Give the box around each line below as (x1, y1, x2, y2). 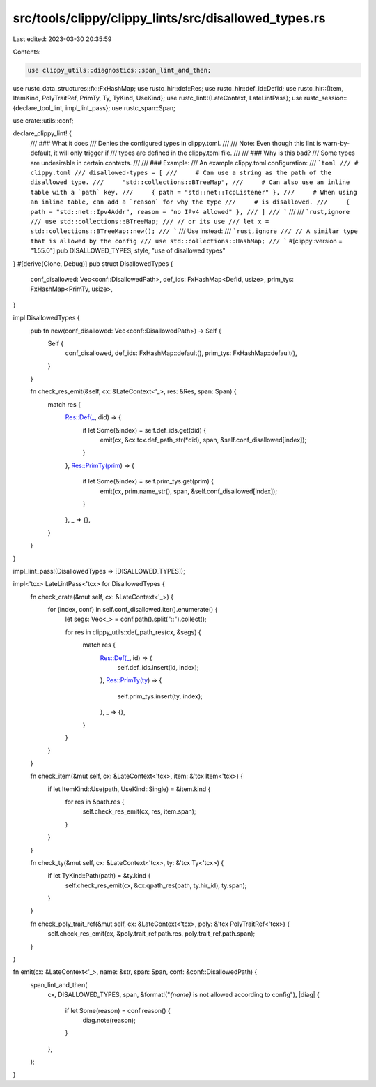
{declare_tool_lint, (13, 103, 64, 112)
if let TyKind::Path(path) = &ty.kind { (47, 871, 151, 880)
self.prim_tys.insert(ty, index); (117, 691, 203, 700)
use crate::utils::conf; (13, 117, 74, 125)
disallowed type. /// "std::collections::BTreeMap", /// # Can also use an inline (30, 179, 350, 186)
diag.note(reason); (82, 1016, 136, 1024)
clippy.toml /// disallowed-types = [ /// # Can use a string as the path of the (30, 169, 332, 177)
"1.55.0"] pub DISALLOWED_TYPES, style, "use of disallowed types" (30, 246, 226, 255)
